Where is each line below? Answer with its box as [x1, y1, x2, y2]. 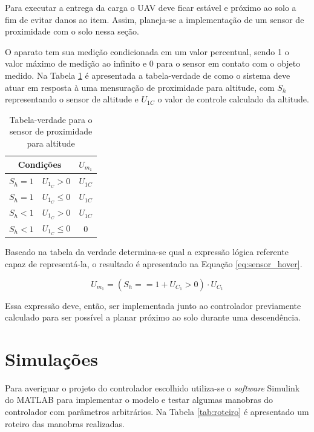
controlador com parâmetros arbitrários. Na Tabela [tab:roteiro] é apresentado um [5, 405, 309, 418]
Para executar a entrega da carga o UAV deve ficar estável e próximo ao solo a [5, 1, 296, 13]
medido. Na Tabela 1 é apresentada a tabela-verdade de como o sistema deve [5, 68, 290, 81]
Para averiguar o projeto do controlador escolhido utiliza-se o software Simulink [5, 381, 300, 394]
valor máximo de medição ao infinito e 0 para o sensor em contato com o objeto [5, 57, 301, 70]
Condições [18, 158, 62, 171]
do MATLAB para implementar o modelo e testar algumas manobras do [5, 393, 273, 406]
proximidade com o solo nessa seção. [5, 25, 139, 38]
